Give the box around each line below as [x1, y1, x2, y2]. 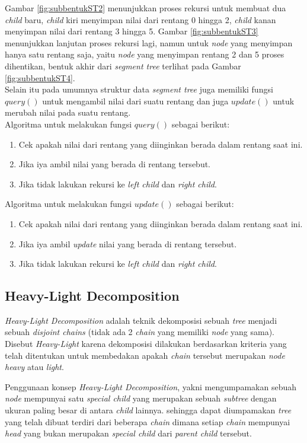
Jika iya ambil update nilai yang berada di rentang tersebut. [18, 237, 237, 250]
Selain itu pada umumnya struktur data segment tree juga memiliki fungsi [5, 83, 273, 95]
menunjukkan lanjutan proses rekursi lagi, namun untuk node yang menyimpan [5, 36, 293, 49]
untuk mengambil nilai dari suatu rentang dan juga [42, 94, 229, 107]
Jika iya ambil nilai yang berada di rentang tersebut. [18, 158, 210, 170]
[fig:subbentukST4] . [5, 71, 75, 84]
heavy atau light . [5, 361, 64, 373]
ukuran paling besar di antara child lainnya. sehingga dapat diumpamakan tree [5, 404, 292, 416]
